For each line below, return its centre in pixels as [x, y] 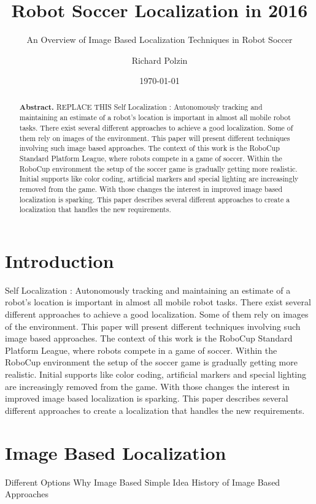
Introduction [60, 260]
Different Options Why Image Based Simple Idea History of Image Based [143, 482]
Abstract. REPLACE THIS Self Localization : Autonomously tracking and [141, 107]
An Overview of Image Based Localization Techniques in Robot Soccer [160, 40]
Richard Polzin [160, 60]
